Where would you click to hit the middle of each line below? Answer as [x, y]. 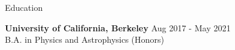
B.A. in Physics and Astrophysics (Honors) [85, 39]
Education [24, 7]
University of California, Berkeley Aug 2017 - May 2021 [118, 27]
